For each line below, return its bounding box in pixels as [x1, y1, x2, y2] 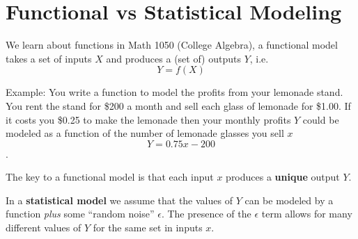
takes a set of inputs [6, 51, 92, 65]
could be [302, 112, 339, 126]
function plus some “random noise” [6, 206, 155, 221]
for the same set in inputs [93, 220, 203, 235]
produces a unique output [226, 170, 340, 184]
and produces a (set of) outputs [106, 51, 241, 65]
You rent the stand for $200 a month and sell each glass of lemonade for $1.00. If [6, 98, 351, 113]
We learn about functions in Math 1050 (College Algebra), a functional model [6, 38, 338, 52]
